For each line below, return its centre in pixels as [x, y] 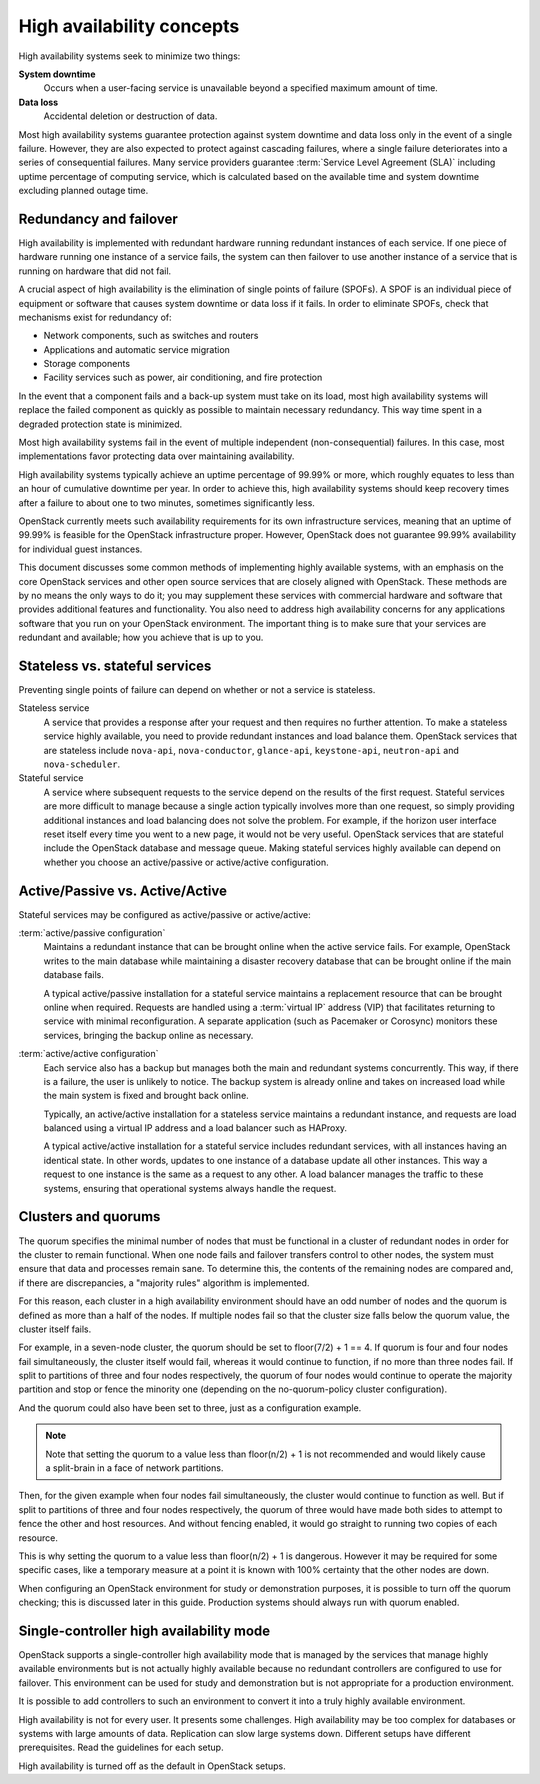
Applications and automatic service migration [136, 349]
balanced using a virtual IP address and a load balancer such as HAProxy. [195, 1128]
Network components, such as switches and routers [151, 336]
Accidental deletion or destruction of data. [130, 116]
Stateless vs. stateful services [115, 665]
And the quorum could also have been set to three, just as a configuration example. [190, 1407]
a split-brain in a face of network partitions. [134, 1468]
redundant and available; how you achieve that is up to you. [141, 637]
